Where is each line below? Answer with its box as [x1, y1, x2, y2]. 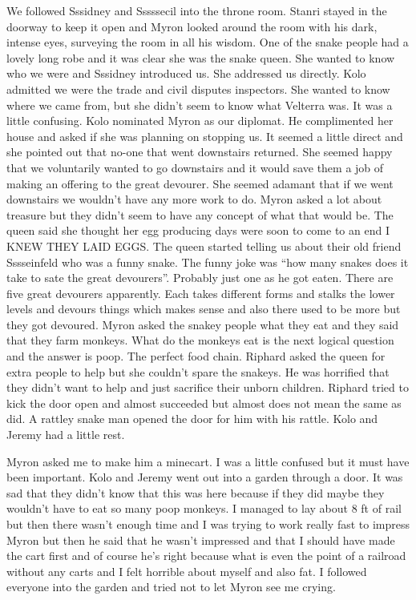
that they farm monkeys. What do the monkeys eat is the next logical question [6, 332, 394, 348]
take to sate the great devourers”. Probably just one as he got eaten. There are [6, 269, 394, 286]
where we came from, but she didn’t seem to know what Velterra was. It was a [6, 96, 393, 113]
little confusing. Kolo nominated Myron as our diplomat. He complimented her [6, 112, 394, 129]
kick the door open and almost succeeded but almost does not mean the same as [6, 394, 402, 411]
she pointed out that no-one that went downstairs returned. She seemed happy [6, 143, 393, 160]
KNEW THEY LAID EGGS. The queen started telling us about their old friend [6, 237, 402, 254]
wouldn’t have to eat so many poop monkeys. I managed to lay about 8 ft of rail [6, 500, 402, 517]
